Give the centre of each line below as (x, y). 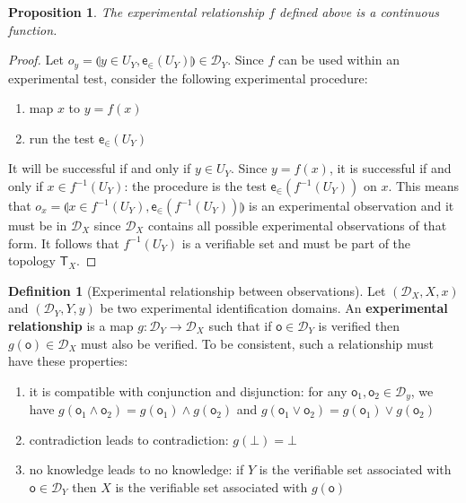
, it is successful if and (390, 168)
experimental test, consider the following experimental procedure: (188, 78)
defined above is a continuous (359, 12)
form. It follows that (64, 243)
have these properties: (68, 361)
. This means (424, 186)
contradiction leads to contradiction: (129, 439)
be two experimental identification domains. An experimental (274, 308)
